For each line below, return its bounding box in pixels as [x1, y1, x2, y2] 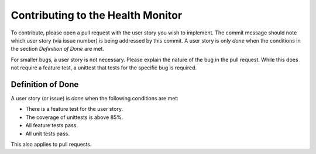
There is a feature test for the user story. [25, 106, 123, 113]
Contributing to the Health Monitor [11, 9, 183, 22]
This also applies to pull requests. [11, 141, 92, 148]
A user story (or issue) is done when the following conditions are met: [11, 95, 178, 102]
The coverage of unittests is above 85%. [25, 114, 123, 121]
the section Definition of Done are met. [11, 45, 105, 52]
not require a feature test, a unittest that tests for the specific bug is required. [11, 64, 197, 71]
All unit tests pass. [25, 130, 70, 137]
